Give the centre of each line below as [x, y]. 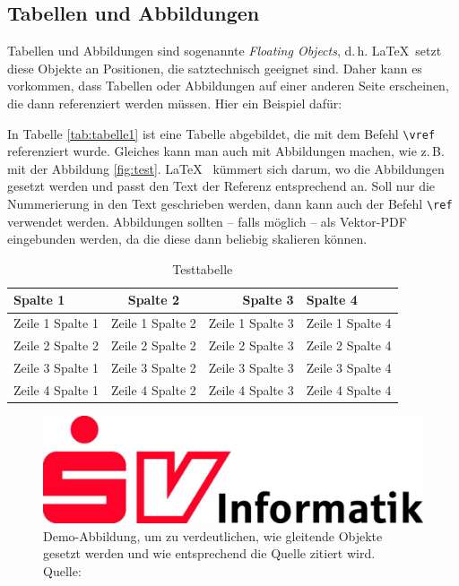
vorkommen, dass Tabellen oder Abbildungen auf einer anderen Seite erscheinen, [228, 86]
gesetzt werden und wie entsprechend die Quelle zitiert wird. [209, 553]
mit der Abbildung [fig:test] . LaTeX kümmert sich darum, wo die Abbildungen [226, 168]
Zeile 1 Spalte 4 [349, 323]
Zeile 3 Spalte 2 [153, 367]
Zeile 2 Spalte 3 [251, 345]
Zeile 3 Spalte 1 [56, 367]
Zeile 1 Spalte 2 [153, 323]
